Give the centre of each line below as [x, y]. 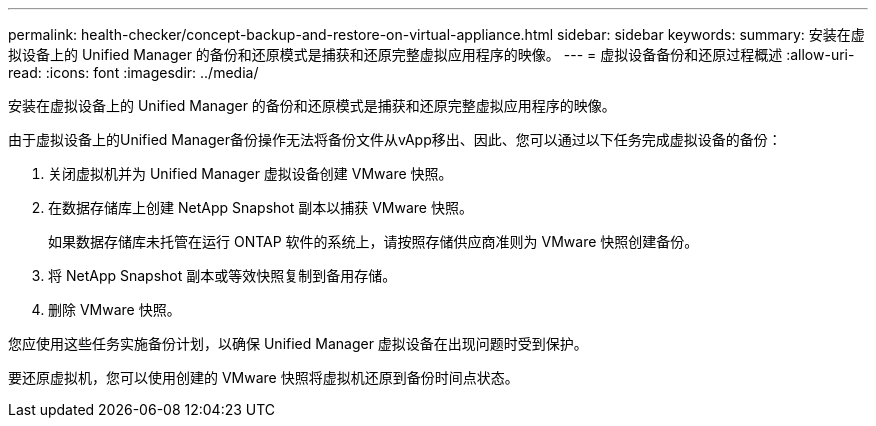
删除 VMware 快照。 [114, 309]
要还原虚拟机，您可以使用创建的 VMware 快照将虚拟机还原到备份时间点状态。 [263, 377]
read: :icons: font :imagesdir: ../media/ [133, 72]
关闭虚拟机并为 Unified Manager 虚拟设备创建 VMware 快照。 [250, 173]
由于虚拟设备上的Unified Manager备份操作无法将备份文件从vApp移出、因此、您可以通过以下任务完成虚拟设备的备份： [395, 139]
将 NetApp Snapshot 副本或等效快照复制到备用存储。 [222, 275]
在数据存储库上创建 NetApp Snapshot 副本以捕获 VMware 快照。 [260, 207]
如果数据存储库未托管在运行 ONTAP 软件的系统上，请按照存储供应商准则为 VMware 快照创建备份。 [373, 241]
